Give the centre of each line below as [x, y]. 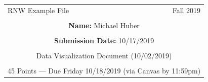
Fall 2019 [186, 10]
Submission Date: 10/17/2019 [104, 40]
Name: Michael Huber [104, 25]
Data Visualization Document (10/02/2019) [104, 56]
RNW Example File [38, 10]
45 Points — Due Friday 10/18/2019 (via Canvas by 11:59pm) [104, 71]
